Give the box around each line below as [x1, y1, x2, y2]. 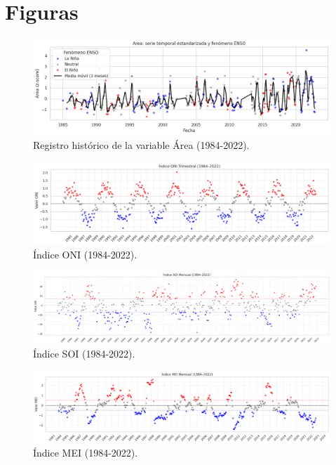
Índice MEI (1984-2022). [33, 445, 138, 460]
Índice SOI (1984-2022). [33, 346, 135, 361]
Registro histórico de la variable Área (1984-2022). [33, 138, 250, 152]
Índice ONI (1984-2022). [33, 247, 137, 261]
